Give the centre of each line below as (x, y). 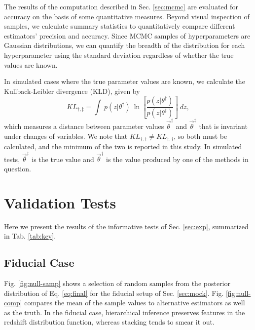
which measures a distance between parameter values (84, 126)
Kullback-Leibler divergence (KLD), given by (72, 91)
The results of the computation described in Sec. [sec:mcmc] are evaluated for (121, 6)
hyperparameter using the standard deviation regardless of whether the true (119, 55)
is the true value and (63, 159)
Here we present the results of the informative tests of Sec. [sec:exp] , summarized (126, 226)
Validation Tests (60, 202)
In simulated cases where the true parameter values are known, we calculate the (125, 81)
